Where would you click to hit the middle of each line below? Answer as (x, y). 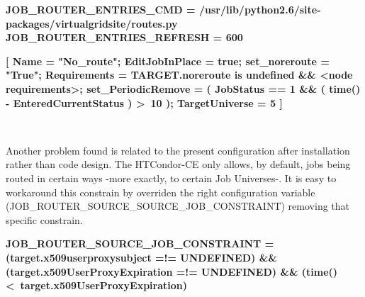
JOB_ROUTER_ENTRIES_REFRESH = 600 (124, 37)
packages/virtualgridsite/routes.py (92, 23)
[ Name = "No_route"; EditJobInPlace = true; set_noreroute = (168, 61)
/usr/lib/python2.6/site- (260, 9)
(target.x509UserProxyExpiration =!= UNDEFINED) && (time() (172, 271)
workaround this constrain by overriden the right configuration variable (161, 192)
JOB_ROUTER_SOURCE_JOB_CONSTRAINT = (140, 243)
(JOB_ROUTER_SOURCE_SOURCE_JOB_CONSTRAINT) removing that (178, 206)
